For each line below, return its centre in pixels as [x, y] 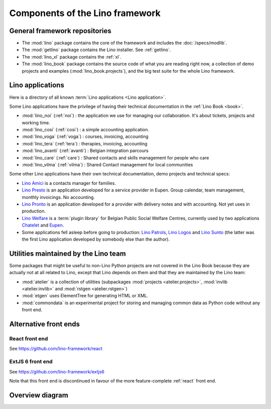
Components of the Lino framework [85, 13]
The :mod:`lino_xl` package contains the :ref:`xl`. [72, 57]
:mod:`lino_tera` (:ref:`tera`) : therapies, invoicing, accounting [85, 143]
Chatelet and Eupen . [43, 225]
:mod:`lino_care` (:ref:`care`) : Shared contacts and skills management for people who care [115, 157]
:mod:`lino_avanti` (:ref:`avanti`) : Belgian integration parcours [85, 151]
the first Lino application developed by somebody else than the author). [96, 239]
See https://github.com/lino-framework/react [56, 349]
